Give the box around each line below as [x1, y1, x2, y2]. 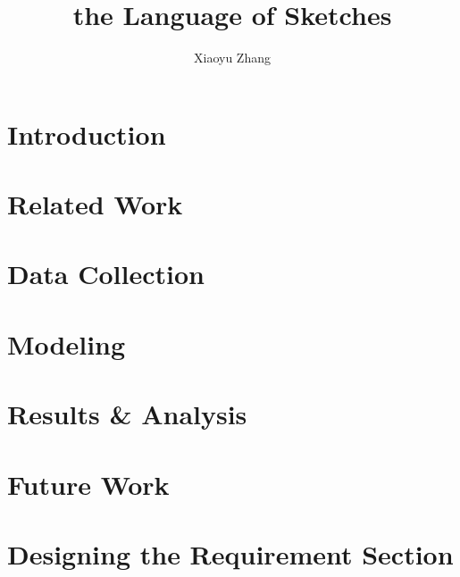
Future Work [7, 465, 170, 502]
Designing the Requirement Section [7, 535, 454, 572]
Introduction [7, 115, 166, 152]
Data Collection [7, 255, 205, 292]
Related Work [7, 186, 183, 222]
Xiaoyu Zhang [194, 48, 271, 67]
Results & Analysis [7, 396, 247, 432]
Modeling [7, 325, 126, 362]
